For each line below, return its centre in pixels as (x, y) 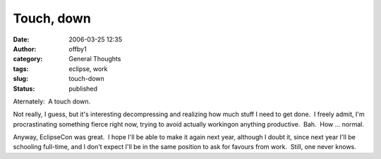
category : (28, 59)
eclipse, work (88, 69)
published (83, 89)
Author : (25, 49)
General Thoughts (95, 59)
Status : (24, 89)
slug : (20, 79)
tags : (21, 69)
